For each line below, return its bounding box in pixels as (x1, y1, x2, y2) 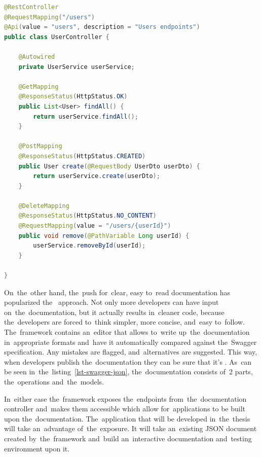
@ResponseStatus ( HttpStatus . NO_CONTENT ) (18, 212, 157, 220)
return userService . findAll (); (33, 113, 138, 120)
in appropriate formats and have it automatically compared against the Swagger (4, 336, 257, 347)
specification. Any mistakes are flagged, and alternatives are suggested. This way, (4, 346, 257, 357)
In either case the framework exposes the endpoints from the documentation (4, 393, 247, 404)
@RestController (4, 4, 59, 11)
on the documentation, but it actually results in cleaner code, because (4, 306, 225, 317)
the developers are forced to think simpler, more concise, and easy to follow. (4, 317, 245, 327)
